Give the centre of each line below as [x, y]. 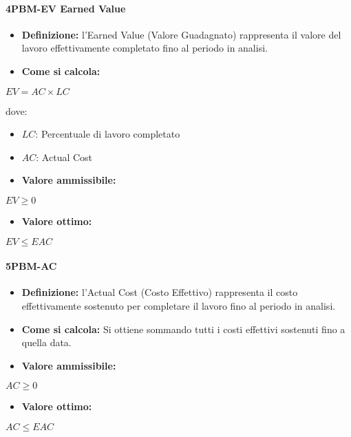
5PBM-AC [31, 266]
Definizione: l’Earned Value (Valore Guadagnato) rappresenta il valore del [181, 34]
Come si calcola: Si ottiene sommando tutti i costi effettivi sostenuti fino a [183, 329]
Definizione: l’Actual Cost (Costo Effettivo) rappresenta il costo [160, 292]
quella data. [46, 342]
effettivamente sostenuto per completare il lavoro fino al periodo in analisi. [179, 305]
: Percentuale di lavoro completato [108, 134]
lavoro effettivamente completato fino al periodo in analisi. [145, 48]
